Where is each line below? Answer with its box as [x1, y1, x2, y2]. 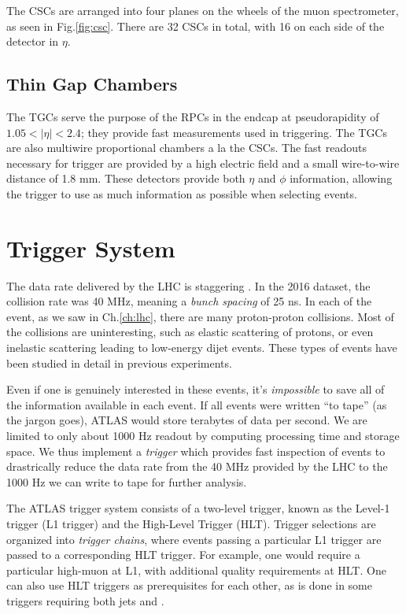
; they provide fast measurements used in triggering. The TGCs [80, 124, 387, 140]
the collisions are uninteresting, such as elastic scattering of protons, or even [6, 324, 374, 340]
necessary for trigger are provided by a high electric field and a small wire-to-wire [6, 154, 400, 171]
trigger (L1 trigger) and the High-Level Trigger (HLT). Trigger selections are [6, 515, 376, 531]
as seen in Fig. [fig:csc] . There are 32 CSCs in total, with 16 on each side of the [6, 17, 385, 34]
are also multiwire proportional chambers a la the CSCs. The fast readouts [6, 139, 367, 156]
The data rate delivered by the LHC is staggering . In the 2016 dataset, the [6, 277, 371, 294]
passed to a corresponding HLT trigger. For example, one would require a [6, 546, 360, 563]
